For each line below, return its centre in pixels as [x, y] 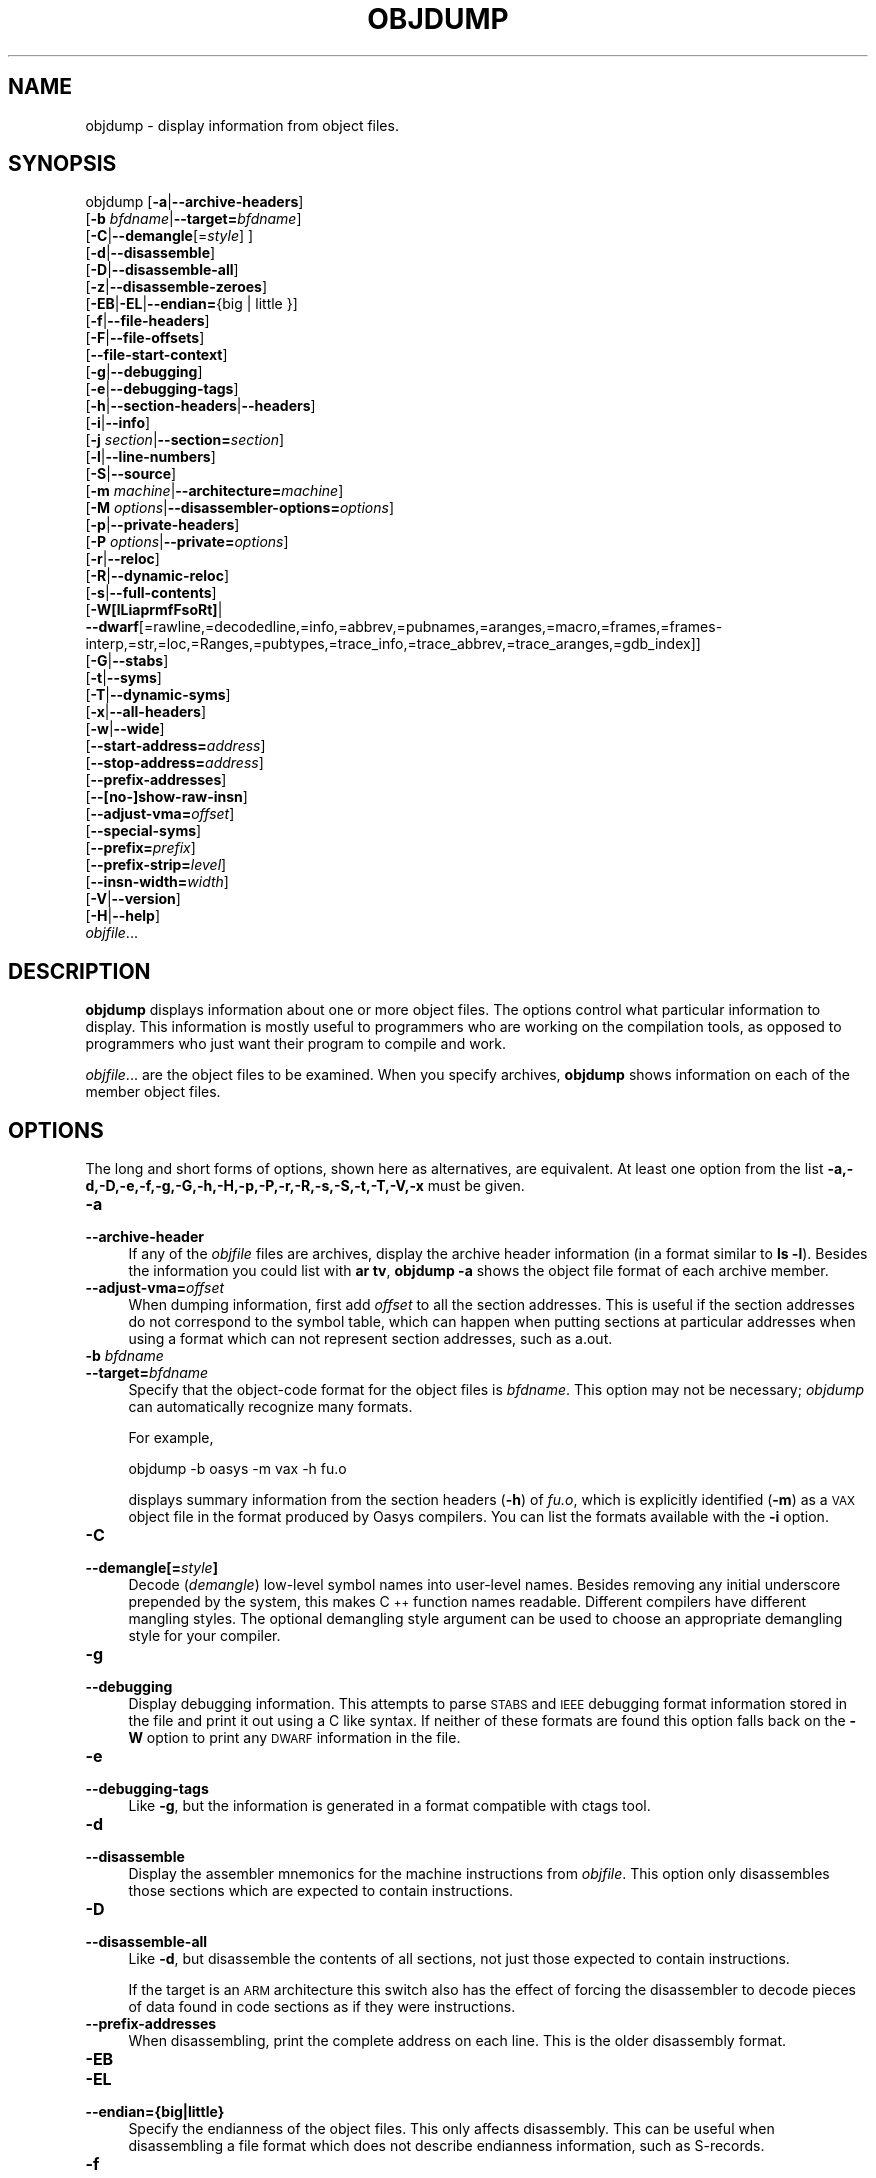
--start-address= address [175, 746]
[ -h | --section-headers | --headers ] [200, 406]
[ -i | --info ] [118, 423]
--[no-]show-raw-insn [166, 797]
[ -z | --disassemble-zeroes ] [176, 287]
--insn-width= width [157, 882]
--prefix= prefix [140, 848]
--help [133, 916]
